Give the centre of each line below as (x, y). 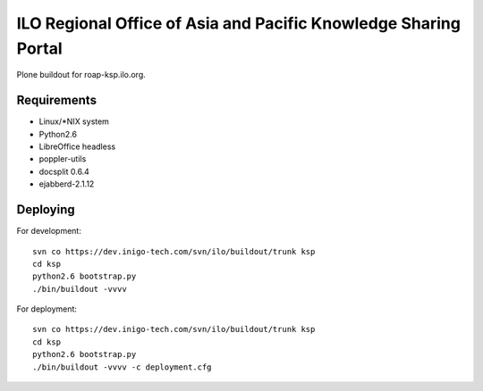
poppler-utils (63, 159)
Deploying (46, 210)
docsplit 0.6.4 (64, 171)
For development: (49, 231)
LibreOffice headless (77, 146)
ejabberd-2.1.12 (67, 184)
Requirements (57, 100)
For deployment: (47, 309)
